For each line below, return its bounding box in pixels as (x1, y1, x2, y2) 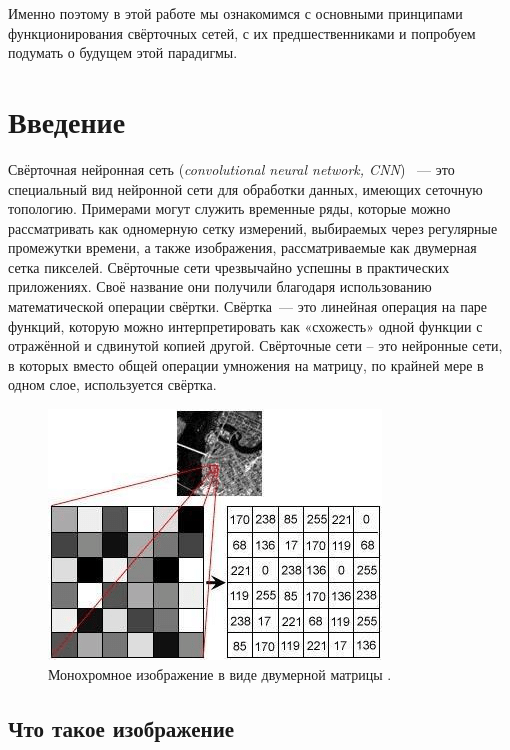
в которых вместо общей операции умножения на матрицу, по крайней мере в (8, 354, 484, 375)
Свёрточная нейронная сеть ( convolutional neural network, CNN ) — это (8, 158, 455, 179)
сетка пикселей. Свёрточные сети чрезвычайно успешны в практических (8, 256, 450, 277)
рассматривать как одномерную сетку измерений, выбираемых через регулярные (8, 217, 498, 238)
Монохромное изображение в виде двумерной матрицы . (48, 663, 392, 684)
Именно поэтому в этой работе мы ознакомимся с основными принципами (8, 3, 463, 23)
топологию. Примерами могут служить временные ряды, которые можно (8, 198, 451, 219)
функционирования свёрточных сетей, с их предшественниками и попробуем (8, 22, 476, 43)
